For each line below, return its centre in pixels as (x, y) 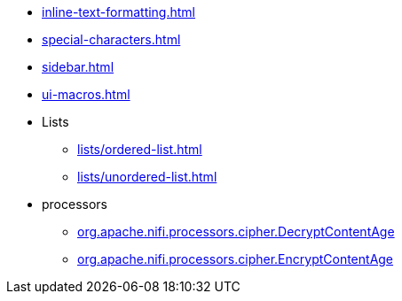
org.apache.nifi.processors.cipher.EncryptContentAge (236, 259)
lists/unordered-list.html (147, 177)
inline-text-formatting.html (119, 12)
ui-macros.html (86, 94)
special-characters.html (111, 39)
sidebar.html (78, 67)
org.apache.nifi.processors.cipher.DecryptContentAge (236, 232)
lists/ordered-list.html (140, 149)
